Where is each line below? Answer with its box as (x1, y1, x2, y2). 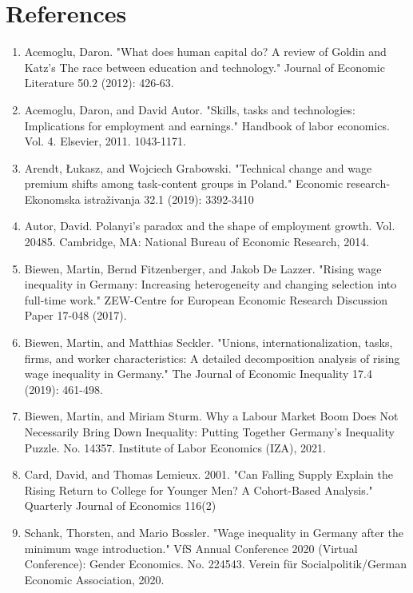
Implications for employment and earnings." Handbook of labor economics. (24, 117, 390, 133)
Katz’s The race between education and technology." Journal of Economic (24, 58, 385, 75)
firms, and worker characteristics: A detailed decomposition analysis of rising (24, 349, 400, 366)
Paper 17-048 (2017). (24, 307, 127, 324)
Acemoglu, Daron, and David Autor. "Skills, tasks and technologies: (24, 101, 355, 117)
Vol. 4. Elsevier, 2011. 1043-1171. (24, 133, 186, 149)
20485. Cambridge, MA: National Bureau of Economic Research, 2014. (24, 233, 370, 250)
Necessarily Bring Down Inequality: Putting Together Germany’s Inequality (24, 424, 395, 440)
